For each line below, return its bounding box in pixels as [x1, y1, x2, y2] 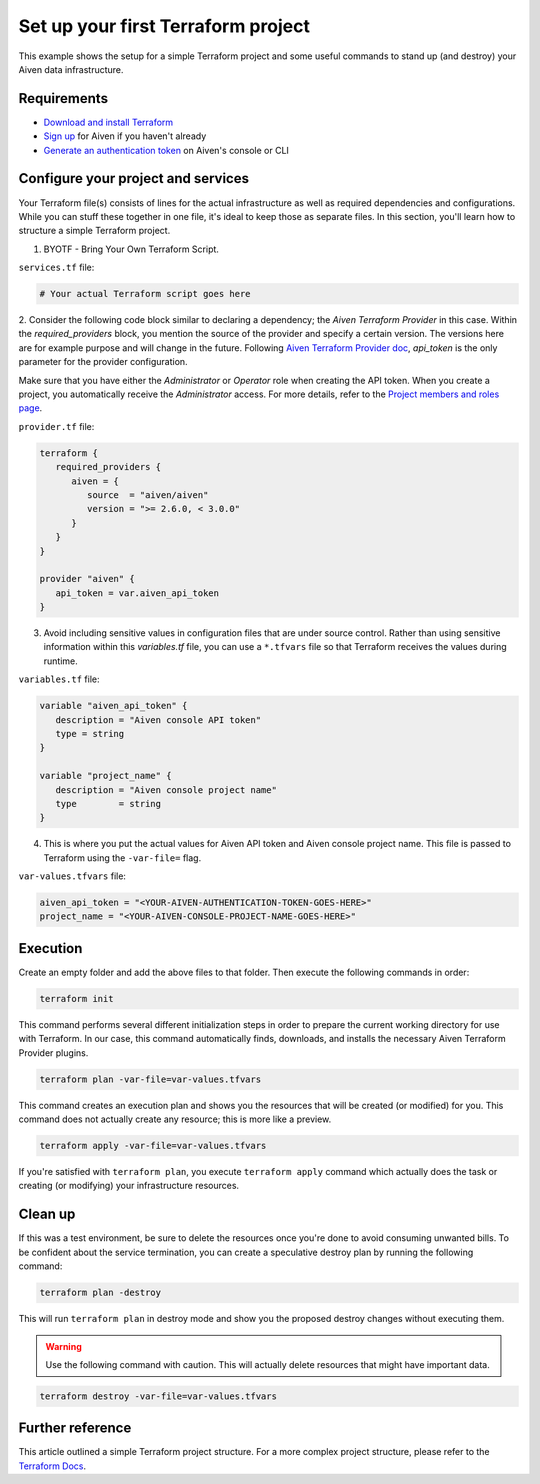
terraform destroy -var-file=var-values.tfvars [39, 1390, 277, 1402]
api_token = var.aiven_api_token [55, 587, 220, 599]
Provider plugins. [18, 1046, 89, 1059]
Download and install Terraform [43, 116, 174, 128]
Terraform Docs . [18, 1460, 87, 1472]
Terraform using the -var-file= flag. [43, 851, 202, 864]
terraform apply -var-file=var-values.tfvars [39, 1140, 267, 1152]
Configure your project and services [18, 170, 250, 187]
